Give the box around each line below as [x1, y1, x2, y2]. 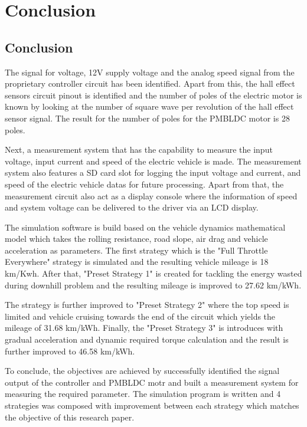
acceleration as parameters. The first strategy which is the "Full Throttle [5, 244, 268, 256]
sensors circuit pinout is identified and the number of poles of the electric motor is [5, 88, 302, 101]
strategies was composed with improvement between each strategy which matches [5, 399, 299, 412]
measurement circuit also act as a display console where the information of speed [5, 189, 298, 202]
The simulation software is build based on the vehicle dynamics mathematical [5, 221, 286, 233]
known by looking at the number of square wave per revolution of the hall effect [5, 100, 294, 113]
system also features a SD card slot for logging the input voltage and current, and [5, 166, 301, 179]
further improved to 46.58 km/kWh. [5, 344, 135, 357]
